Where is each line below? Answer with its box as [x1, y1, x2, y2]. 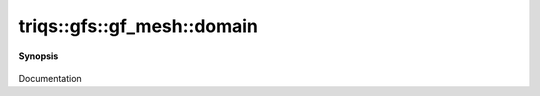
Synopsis [18, 50, 59, 62]
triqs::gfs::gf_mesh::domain [18, 15, 259, 37]
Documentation [18, 72, 82, 84]
